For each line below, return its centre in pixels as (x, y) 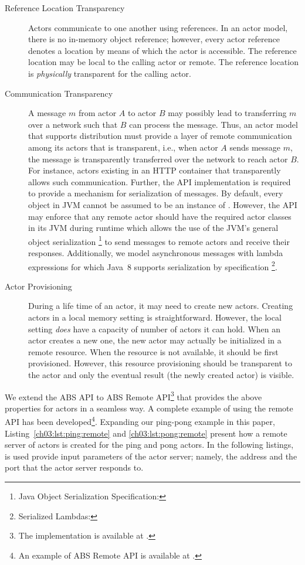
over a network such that (73, 124)
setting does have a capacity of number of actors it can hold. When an (155, 329)
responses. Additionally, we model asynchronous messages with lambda (156, 252)
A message (47, 113)
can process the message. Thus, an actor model (213, 124)
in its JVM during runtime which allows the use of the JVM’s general (153, 228)
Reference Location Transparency (65, 8)
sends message (255, 147)
